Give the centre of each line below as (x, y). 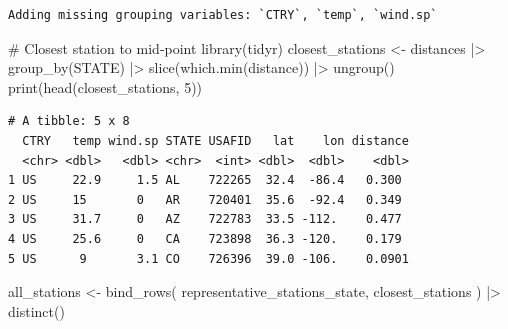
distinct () (36, 310)
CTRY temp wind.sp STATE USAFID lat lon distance (215, 140)
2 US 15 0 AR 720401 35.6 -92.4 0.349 (205, 199)
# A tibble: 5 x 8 (69, 121)
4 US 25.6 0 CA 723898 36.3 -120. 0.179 (205, 238)
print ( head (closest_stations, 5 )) (105, 86)
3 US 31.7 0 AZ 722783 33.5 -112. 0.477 (205, 219)
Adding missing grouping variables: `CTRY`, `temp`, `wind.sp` (223, 15)
